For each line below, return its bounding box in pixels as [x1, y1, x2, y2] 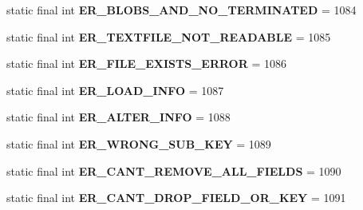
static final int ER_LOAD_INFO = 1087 [6, 81, 224, 98]
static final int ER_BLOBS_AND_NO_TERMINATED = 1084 [6, 2, 357, 18]
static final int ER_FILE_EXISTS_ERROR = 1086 [6, 55, 287, 72]
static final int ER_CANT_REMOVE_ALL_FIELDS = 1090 [6, 162, 341, 179]
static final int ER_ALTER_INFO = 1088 [6, 109, 231, 125]
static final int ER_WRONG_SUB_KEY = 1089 [6, 135, 271, 152]
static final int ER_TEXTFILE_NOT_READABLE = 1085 [6, 28, 331, 45]
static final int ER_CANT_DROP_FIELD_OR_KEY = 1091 [6, 189, 346, 206]
